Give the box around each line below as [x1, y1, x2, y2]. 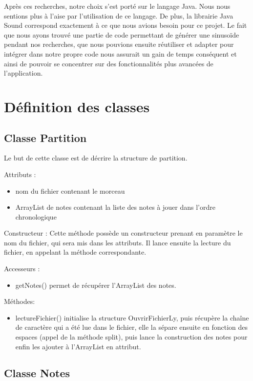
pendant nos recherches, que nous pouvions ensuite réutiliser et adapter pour [4, 39, 234, 49]
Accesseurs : [4, 263, 40, 274]
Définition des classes [4, 96, 150, 116]
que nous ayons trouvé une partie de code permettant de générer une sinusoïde [4, 29, 239, 40]
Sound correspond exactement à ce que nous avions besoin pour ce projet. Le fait [4, 20, 247, 30]
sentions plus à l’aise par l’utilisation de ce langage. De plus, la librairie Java [4, 10, 233, 20]
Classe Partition [4, 130, 87, 145]
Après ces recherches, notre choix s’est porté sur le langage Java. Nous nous [4, 1, 231, 11]
